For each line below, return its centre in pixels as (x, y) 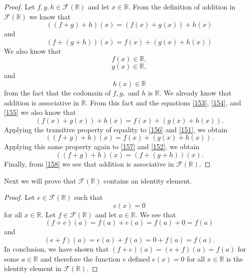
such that (89, 197)
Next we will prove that (40, 180)
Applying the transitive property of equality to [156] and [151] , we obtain (116, 129)
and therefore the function (80, 258)
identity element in (33, 268)
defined (139, 258)
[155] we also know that (40, 112)
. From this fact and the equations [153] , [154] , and (163, 102)
